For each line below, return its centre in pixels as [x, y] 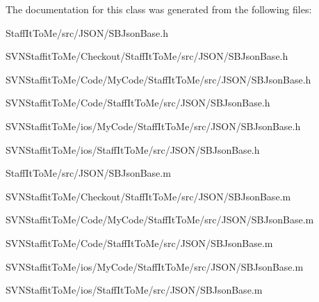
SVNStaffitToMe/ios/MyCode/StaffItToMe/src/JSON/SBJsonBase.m [155, 266]
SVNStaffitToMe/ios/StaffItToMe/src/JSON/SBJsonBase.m [134, 290]
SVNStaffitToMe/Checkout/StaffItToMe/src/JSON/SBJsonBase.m [148, 196]
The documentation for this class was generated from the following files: [159, 9]
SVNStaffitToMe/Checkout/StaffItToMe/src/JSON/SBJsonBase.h [147, 56]
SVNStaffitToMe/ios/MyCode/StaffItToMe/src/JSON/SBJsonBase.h [153, 126]
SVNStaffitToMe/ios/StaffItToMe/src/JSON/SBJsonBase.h [133, 149]
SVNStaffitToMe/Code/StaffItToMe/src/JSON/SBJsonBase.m [139, 243]
